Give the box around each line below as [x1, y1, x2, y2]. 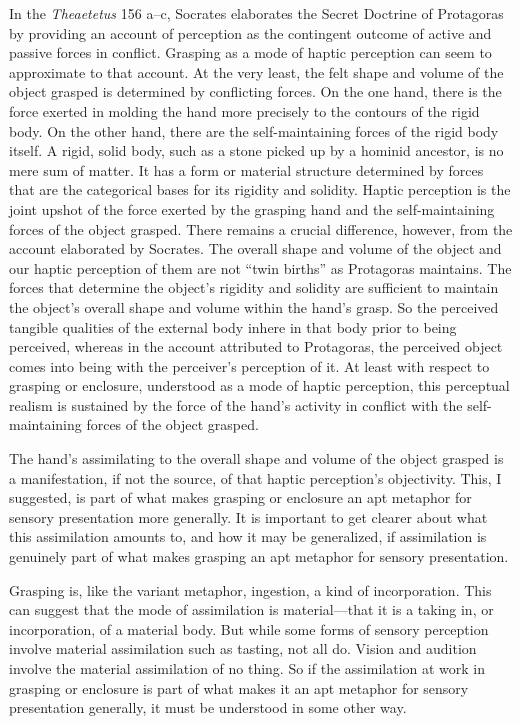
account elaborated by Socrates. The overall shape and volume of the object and [9, 238, 502, 259]
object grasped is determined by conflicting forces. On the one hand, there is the [9, 81, 502, 102]
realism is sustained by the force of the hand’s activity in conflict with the [9, 394, 463, 415]
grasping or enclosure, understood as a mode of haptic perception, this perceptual [9, 375, 510, 396]
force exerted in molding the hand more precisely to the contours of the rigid [9, 100, 480, 121]
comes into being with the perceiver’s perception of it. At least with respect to [9, 355, 490, 376]
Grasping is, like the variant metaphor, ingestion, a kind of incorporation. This [9, 579, 492, 600]
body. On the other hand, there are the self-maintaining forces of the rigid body [9, 120, 499, 141]
